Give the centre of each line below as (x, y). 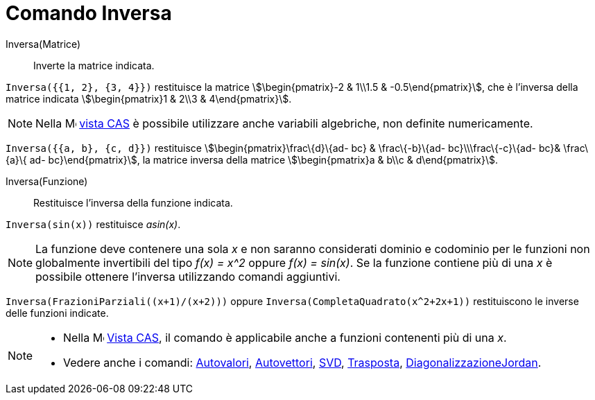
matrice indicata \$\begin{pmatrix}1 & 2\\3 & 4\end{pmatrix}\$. (149, 98)
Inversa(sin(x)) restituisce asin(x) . (93, 224)
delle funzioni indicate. (57, 313)
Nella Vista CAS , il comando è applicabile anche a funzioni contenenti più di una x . (285, 337)
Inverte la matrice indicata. (94, 65)
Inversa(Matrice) (43, 44)
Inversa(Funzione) (47, 181)
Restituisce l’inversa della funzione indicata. (133, 202)
